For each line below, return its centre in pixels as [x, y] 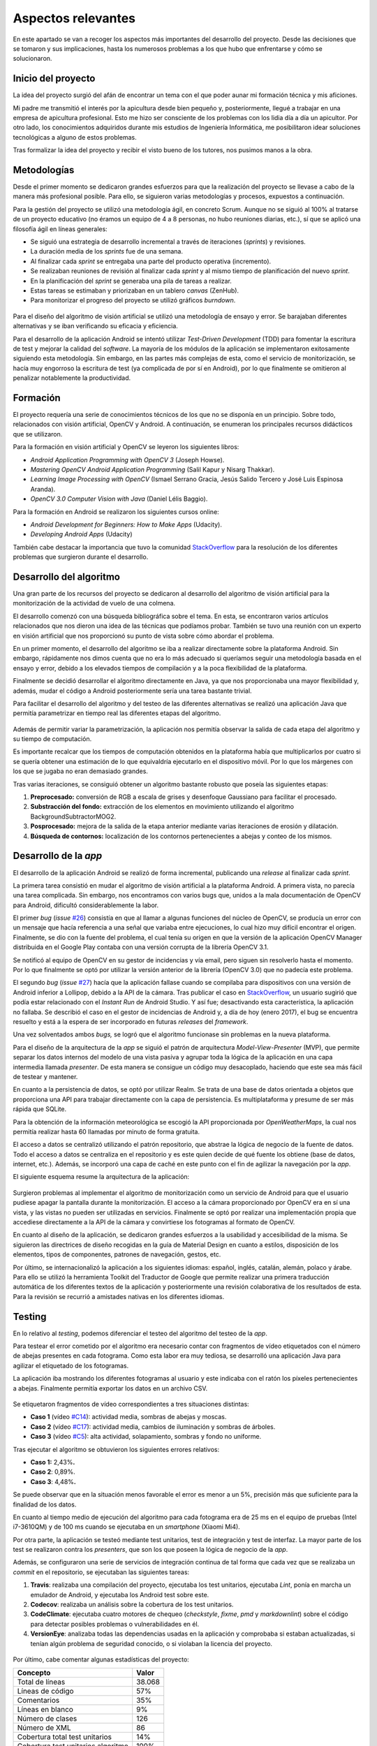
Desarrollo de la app [58, 856]
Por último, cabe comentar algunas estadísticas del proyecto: [101, 1659]
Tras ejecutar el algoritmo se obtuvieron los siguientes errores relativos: [116, 1449]
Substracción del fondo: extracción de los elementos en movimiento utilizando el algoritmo [162, 807]
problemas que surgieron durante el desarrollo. [81, 557]
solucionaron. [32, 59]
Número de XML [44, 1728]
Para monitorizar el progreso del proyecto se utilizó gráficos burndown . [133, 300]
